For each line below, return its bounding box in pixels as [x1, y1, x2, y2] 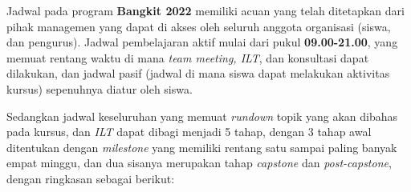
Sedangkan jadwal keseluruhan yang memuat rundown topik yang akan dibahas [6, 107, 398, 124]
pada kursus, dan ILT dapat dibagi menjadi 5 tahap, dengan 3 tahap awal [6, 123, 372, 140]
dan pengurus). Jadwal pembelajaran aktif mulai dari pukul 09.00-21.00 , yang [6, 34, 398, 50]
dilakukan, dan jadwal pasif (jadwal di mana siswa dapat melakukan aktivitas [6, 65, 390, 82]
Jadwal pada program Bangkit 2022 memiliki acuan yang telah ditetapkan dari [6, 2, 405, 18]
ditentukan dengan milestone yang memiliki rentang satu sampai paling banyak [6, 138, 397, 155]
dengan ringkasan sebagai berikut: [6, 170, 175, 186]
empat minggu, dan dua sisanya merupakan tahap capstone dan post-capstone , [6, 154, 392, 171]
